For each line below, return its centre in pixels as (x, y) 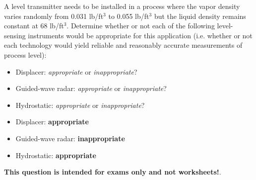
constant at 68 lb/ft (34, 26)
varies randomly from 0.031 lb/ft (54, 16)
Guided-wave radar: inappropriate (70, 138)
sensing (15, 35)
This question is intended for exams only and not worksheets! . (113, 172)
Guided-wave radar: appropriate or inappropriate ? (91, 88)
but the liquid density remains (200, 16)
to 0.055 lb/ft (129, 16)
